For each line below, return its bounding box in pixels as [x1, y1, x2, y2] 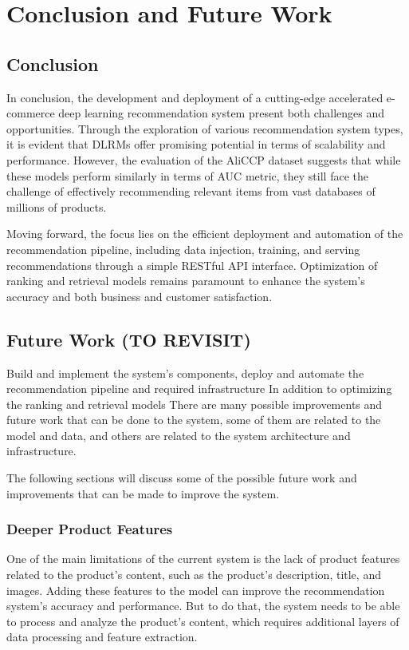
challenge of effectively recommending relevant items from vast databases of [6, 183, 376, 200]
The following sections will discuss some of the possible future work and [6, 470, 357, 486]
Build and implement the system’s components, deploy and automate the [6, 364, 364, 381]
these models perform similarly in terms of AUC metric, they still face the [6, 167, 368, 184]
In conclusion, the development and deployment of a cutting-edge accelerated [6, 89, 383, 105]
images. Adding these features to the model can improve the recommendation [6, 581, 385, 598]
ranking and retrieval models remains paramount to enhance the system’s [6, 272, 365, 289]
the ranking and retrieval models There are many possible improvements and [6, 395, 383, 412]
